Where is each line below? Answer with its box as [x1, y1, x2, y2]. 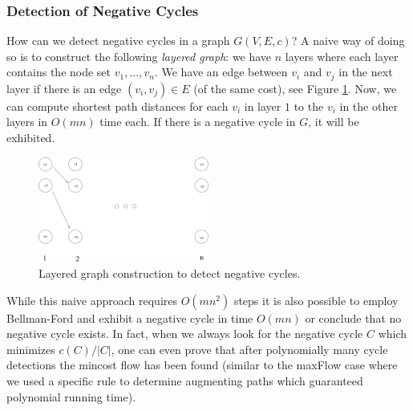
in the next [338, 63, 393, 80]
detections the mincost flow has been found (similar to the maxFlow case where [6, 356, 398, 373]
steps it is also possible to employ [233, 291, 399, 308]
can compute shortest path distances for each [6, 97, 229, 114]
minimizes [6, 340, 55, 357]
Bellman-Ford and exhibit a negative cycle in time [6, 309, 253, 326]
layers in [6, 113, 48, 130]
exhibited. [6, 129, 55, 146]
